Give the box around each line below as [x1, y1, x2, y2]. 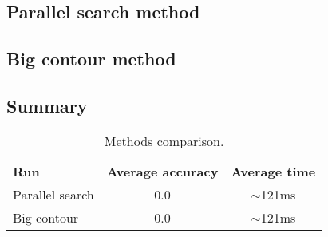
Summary [6, 93, 88, 117]
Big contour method [6, 46, 176, 71]
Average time [231, 161, 316, 180]
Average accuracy [106, 161, 219, 180]
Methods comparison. [104, 131, 224, 150]
